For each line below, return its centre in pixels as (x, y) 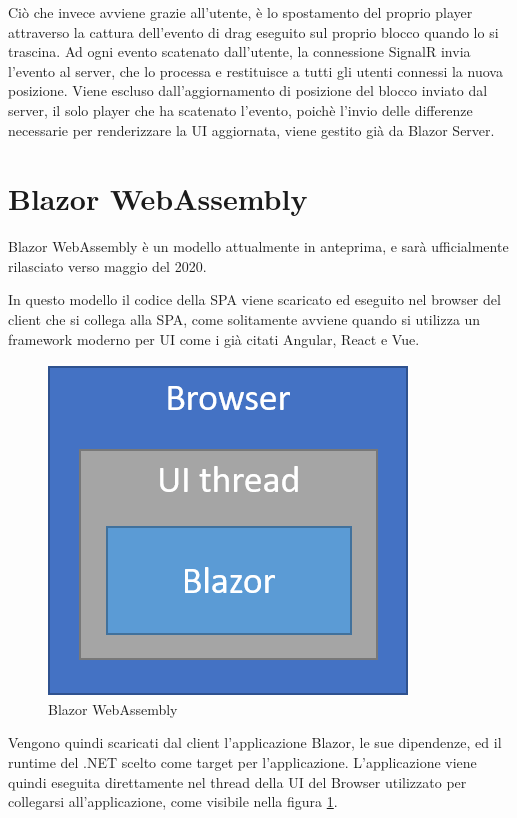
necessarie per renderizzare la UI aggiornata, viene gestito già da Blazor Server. (251, 129)
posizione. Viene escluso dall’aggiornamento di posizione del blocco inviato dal (248, 90)
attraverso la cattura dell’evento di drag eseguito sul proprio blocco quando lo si (253, 31)
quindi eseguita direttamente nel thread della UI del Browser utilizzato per (237, 781)
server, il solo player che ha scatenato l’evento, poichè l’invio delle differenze (240, 109)
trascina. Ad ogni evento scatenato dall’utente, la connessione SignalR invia (239, 51)
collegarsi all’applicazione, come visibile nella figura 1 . (173, 801)
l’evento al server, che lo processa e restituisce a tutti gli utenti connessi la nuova (255, 70)
